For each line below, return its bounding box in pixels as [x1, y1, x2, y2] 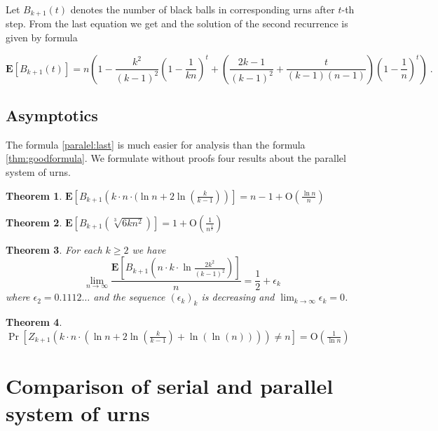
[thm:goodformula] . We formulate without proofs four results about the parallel [6, 151, 346, 165]
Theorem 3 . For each [6, 242, 102, 256]
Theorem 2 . [6, 214, 62, 229]
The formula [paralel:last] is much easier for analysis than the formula [6, 137, 306, 151]
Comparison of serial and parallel [6, 371, 334, 399]
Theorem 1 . [6, 188, 62, 203]
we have [132, 242, 166, 256]
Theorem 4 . [6, 315, 62, 329]
